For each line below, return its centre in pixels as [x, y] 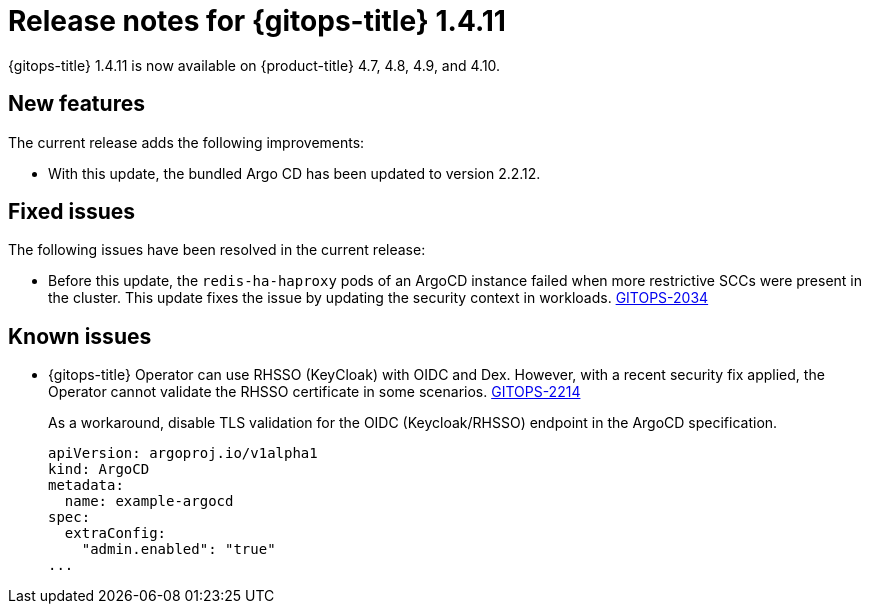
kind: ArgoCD [99, 469]
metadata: [86, 485]
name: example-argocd [149, 501]
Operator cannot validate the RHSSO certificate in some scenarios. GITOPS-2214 [314, 392]
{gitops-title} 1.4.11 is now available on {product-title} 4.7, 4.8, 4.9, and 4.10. [254, 65]
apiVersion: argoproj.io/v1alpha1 [183, 453]
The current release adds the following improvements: [186, 142]
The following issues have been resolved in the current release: [217, 250]
